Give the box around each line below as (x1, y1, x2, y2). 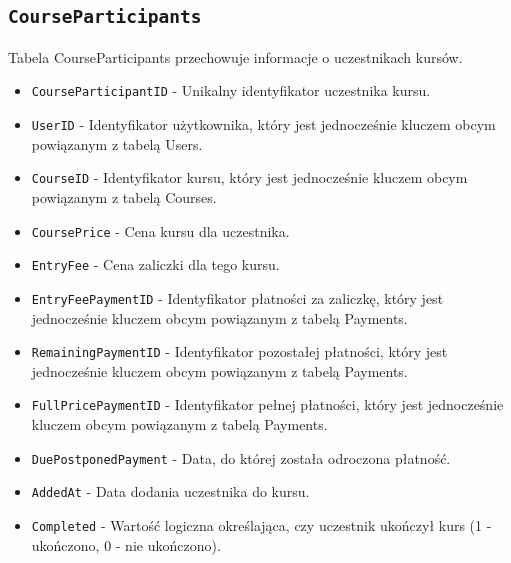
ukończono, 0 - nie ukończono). (31, 534, 221, 555)
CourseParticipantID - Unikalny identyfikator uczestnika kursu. (31, 80, 431, 101)
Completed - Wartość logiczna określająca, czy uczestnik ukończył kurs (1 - (31, 514, 492, 535)
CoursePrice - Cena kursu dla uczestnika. (31, 220, 290, 241)
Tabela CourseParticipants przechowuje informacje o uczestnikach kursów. (8, 46, 463, 67)
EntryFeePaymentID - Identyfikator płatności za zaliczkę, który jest (31, 287, 444, 308)
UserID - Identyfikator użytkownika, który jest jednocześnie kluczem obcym (31, 114, 496, 135)
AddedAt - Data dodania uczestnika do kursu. (31, 481, 310, 502)
